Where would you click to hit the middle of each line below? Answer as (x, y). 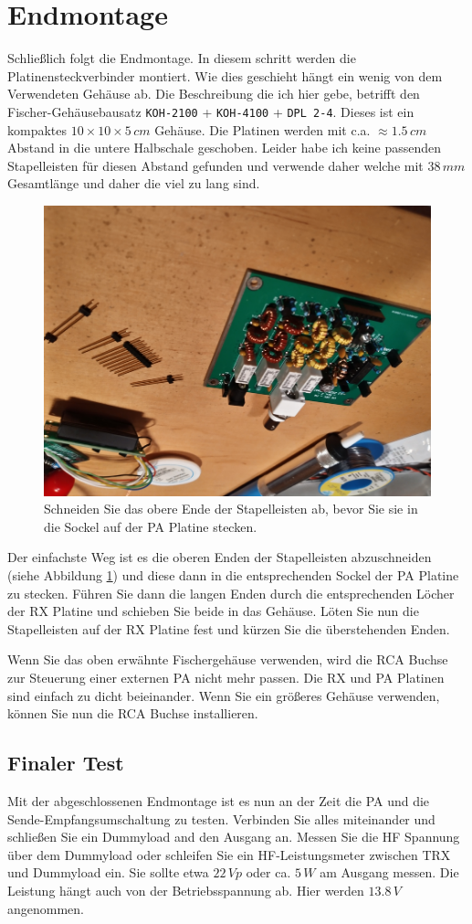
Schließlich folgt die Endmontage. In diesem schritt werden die (182, 58)
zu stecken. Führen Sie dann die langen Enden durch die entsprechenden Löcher (231, 593)
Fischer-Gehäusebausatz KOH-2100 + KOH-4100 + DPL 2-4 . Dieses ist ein (211, 111)
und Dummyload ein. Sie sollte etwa (108, 872)
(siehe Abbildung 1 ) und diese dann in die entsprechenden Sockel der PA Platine (233, 575)
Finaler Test (66, 763)
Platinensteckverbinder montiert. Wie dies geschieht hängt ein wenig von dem (225, 75)
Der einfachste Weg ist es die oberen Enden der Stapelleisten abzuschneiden (220, 557)
